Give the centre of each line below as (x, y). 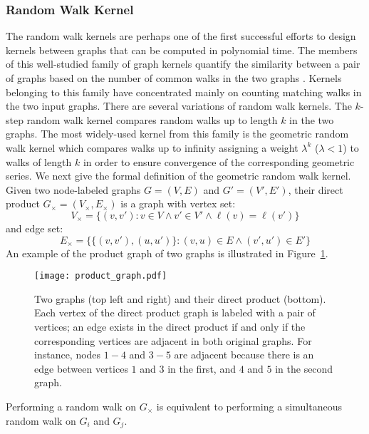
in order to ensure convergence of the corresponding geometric (219, 161)
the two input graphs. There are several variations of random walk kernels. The (179, 106)
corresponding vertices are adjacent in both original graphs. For (173, 340)
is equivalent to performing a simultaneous (249, 406)
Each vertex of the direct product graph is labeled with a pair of (175, 312)
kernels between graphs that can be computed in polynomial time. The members (182, 50)
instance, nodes (68, 355)
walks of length (39, 161)
